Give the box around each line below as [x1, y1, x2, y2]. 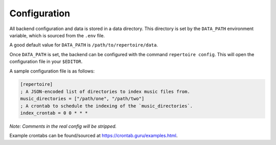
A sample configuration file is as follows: [9, 68, 95, 74]
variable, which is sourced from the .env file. [9, 32, 105, 38]
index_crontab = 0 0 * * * [20, 110, 88, 116]
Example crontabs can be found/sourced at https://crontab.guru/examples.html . [9, 133, 178, 139]
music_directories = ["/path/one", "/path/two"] [20, 96, 145, 102]
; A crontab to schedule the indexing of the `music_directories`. [20, 103, 193, 109]
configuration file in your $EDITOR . [9, 59, 83, 65]
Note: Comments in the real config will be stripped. [9, 123, 117, 130]
